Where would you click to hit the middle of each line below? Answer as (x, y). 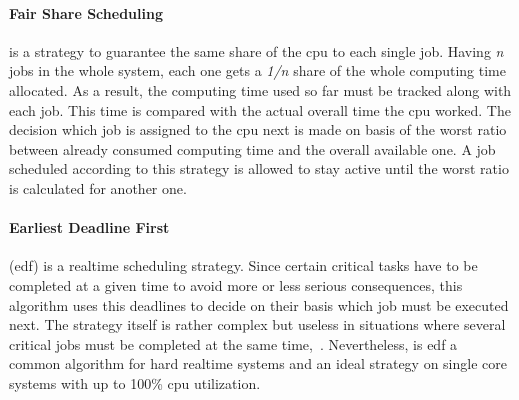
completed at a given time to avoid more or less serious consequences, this (236, 284)
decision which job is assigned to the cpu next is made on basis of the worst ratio (258, 129)
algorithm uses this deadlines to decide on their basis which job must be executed (259, 304)
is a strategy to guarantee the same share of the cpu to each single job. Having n (256, 50)
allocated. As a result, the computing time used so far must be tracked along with (260, 89)
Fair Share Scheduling (86, 12)
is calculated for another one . (98, 187)
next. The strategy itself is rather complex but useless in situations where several (257, 324)
